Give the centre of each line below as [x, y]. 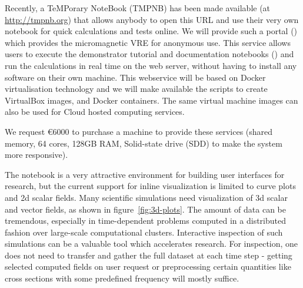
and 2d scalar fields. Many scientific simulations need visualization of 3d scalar [146, 197]
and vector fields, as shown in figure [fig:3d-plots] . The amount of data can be [145, 209]
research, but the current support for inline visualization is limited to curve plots [150, 186]
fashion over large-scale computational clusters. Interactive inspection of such [144, 232]
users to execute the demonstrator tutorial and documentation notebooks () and [149, 54]
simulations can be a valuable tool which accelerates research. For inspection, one [151, 244]
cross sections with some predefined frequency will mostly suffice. [122, 278]
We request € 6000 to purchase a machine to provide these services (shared [139, 131]
